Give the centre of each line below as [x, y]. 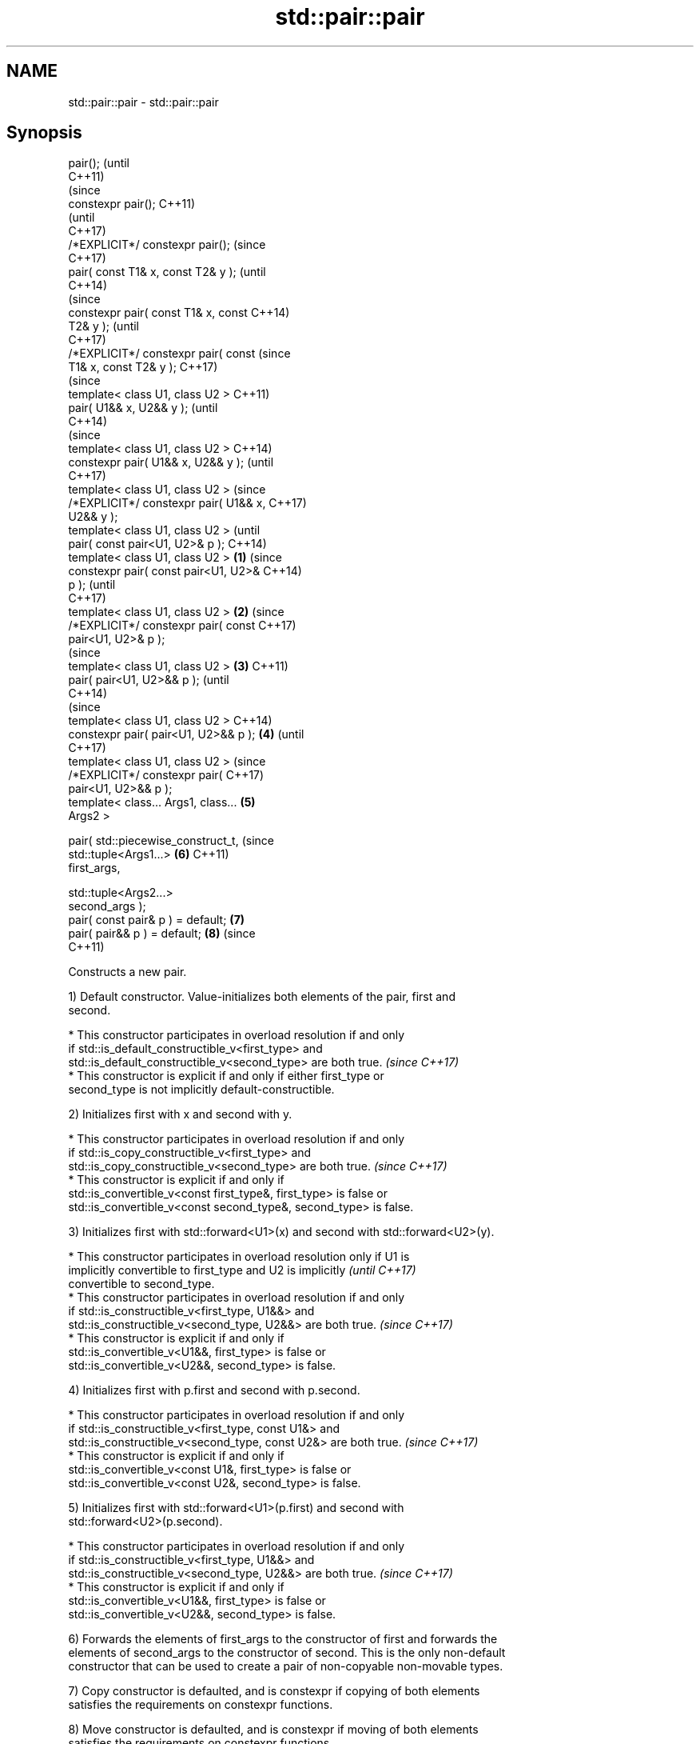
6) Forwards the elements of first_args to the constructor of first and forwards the [283, 1639]
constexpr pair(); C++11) [132, 204]
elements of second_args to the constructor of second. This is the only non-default [287, 1653]
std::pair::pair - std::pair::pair [143, 102]
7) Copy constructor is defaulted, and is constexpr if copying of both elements [274, 1691]
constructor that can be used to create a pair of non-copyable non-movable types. [286, 1666]
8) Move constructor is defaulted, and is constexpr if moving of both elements [273, 1730]
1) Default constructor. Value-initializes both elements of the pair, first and [262, 997]
